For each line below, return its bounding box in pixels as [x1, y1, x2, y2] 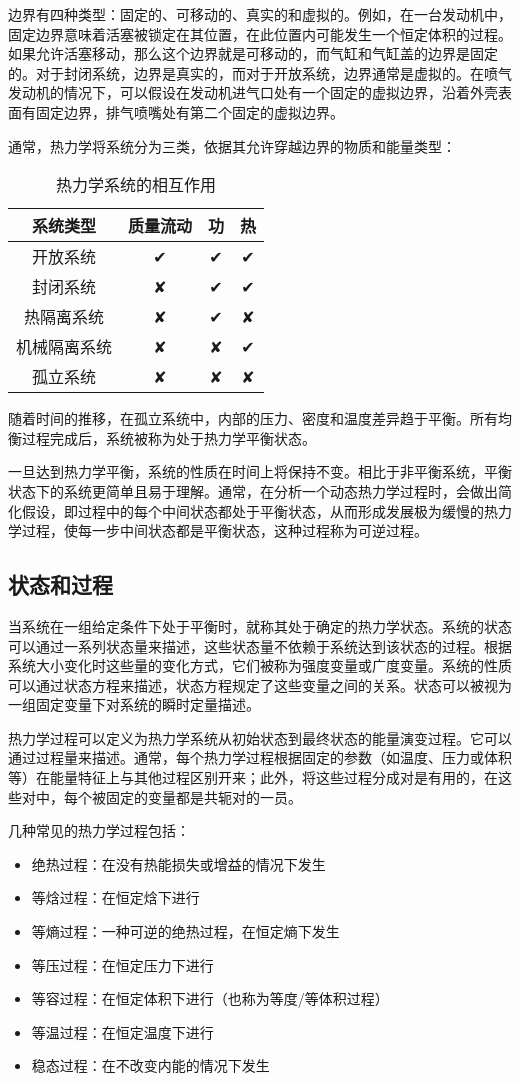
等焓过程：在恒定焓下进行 [31, 887, 200, 908]
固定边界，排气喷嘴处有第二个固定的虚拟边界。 [35, 101, 344, 122]
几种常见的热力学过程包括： [8, 820, 190, 841]
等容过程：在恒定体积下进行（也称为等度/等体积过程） [31, 988, 389, 1009]
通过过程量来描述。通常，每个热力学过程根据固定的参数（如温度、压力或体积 [8, 747, 512, 768]
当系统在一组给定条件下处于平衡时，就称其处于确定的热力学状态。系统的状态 [8, 615, 512, 636]
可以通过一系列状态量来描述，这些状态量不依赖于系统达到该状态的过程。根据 [8, 635, 512, 656]
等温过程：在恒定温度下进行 [31, 1021, 214, 1042]
